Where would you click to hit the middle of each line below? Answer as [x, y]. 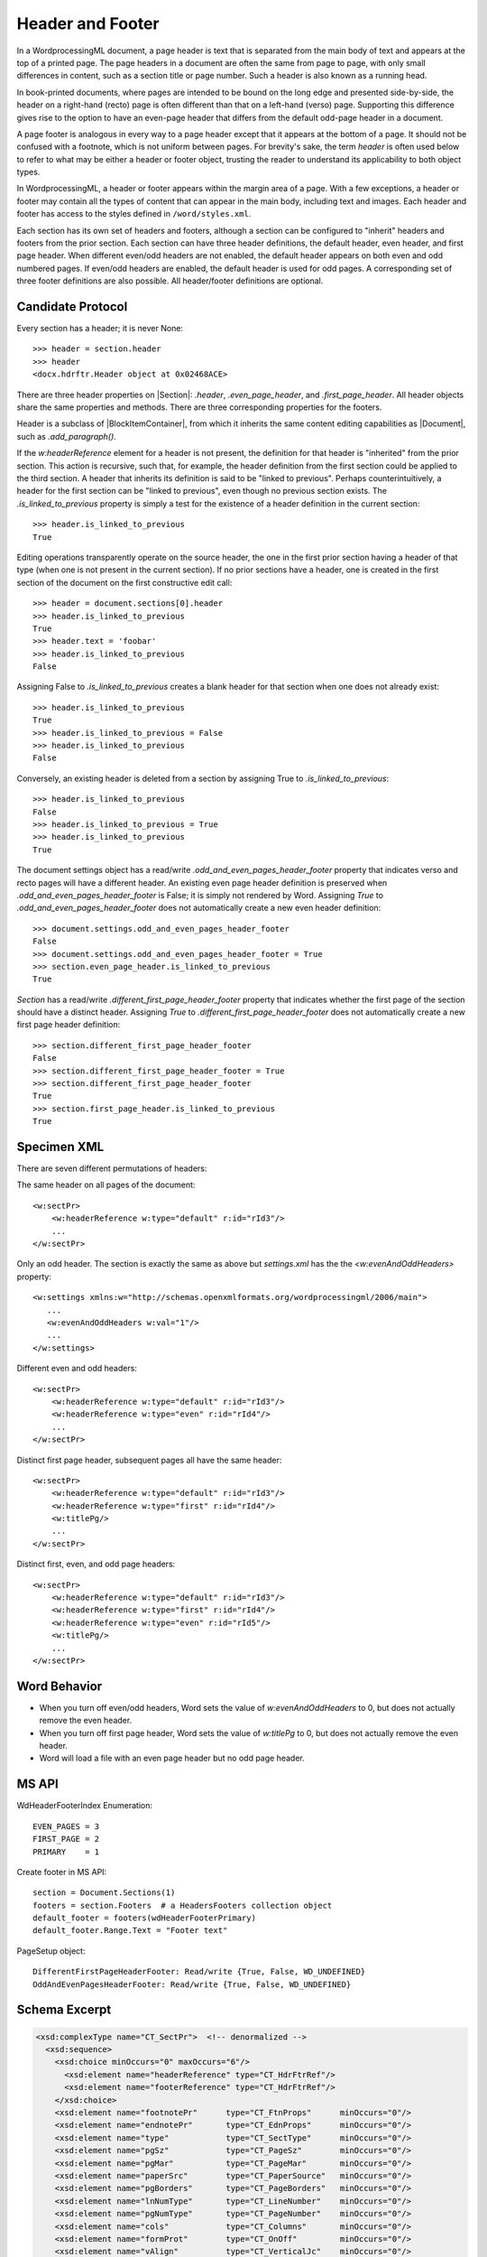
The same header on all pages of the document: [106, 1185]
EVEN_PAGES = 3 [66, 1826]
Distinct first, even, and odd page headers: [96, 1564]
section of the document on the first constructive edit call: [124, 582]
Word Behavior [60, 1686]
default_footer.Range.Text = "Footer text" [130, 1931]
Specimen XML [60, 1147]
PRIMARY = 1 [66, 1852]
